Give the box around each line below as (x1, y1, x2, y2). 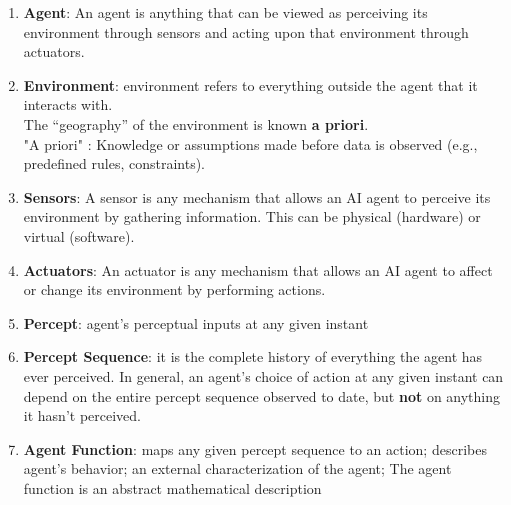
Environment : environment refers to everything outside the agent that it (23, 74, 478, 95)
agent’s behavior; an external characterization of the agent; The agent (23, 458, 452, 479)
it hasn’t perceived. (23, 405, 141, 426)
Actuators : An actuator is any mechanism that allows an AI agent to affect (23, 259, 493, 280)
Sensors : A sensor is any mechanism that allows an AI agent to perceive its (23, 186, 491, 207)
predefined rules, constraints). (23, 153, 205, 174)
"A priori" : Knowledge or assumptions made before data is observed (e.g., (23, 133, 478, 154)
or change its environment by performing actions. (23, 279, 326, 300)
